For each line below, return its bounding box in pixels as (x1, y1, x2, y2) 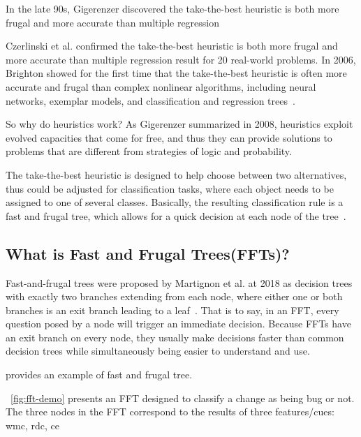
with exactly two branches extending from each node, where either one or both (6, 289, 343, 304)
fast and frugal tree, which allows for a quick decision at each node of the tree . (6, 208, 346, 223)
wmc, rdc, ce (6, 417, 60, 432)
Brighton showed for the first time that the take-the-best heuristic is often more (6, 66, 347, 80)
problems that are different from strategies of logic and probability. (6, 144, 292, 158)
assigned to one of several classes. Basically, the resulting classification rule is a (6, 195, 344, 209)
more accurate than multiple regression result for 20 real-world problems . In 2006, (6, 52, 356, 66)
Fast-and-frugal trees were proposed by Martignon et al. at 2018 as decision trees (6, 275, 353, 290)
